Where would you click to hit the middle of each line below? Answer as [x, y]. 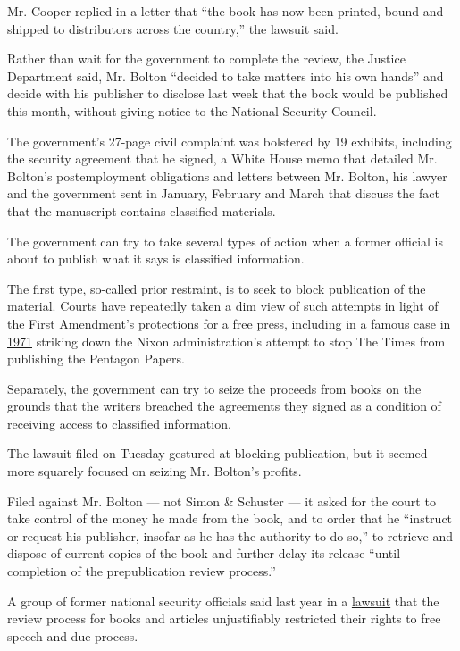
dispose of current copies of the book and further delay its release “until [204, 553]
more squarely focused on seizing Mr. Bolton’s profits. [155, 471]
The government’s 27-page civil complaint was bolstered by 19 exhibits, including [230, 141]
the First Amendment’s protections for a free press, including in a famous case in [229, 323]
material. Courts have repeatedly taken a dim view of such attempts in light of [223, 306]
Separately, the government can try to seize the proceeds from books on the [214, 388]
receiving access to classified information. [119, 423]
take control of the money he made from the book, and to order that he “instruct [230, 518]
